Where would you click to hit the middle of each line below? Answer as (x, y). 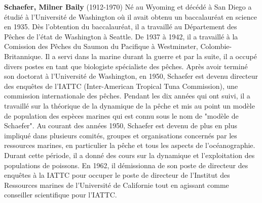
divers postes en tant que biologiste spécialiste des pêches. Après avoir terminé (126, 66)
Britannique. (24, 56)
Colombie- (216, 46)
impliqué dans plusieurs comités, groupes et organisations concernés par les (121, 135)
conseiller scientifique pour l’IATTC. (61, 195)
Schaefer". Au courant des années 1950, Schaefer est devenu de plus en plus (121, 125)
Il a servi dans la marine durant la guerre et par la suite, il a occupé (151, 56)
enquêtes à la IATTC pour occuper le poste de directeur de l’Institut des (117, 175)
